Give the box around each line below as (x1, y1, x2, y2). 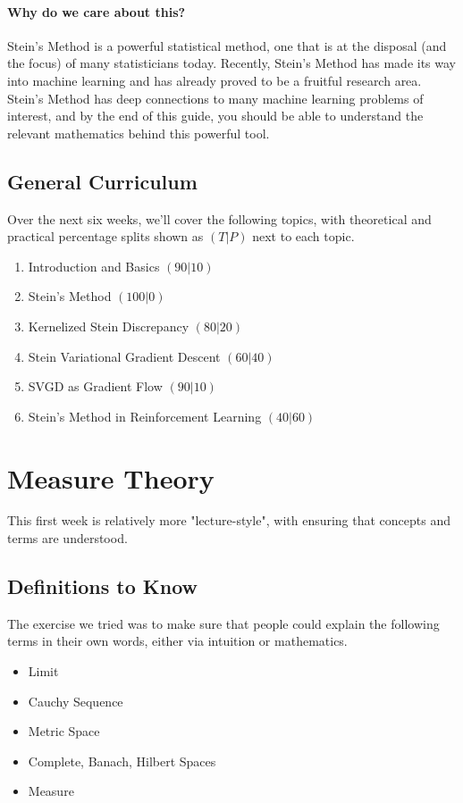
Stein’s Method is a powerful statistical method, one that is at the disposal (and (7, 36, 447, 54)
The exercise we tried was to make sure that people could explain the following (7, 614, 440, 632)
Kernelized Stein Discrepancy (28, 316, 189, 335)
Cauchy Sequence (28, 691, 123, 710)
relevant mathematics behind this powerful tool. (7, 123, 270, 142)
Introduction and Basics (28, 256, 160, 275)
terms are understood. (7, 529, 128, 548)
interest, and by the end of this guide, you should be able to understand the (7, 106, 424, 125)
